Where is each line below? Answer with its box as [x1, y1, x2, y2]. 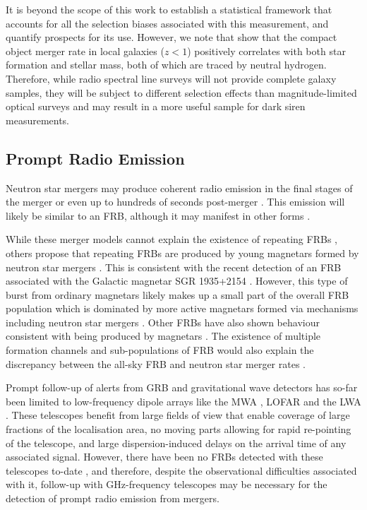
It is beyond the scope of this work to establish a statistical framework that [6, 2, 332, 16]
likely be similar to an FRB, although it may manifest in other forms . [6, 208, 311, 223]
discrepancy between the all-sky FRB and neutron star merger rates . [6, 356, 306, 371]
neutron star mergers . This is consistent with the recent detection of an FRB [6, 259, 342, 274]
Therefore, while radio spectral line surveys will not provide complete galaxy [6, 71, 337, 85]
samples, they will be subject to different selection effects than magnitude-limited [6, 85, 357, 100]
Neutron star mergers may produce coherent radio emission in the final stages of [6, 180, 353, 195]
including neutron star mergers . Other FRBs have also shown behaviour [6, 314, 320, 329]
